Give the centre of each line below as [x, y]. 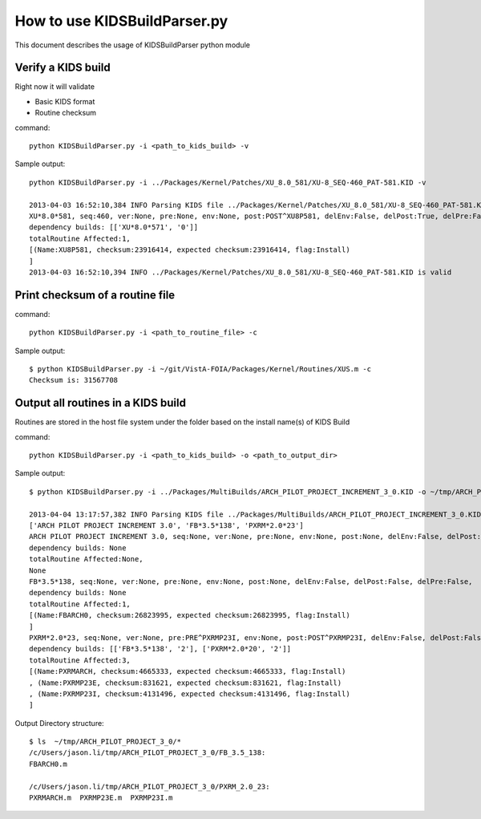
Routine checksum [65, 113]
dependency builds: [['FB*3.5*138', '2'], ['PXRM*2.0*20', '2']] [160, 649]
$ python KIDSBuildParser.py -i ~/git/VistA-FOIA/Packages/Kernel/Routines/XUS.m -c [200, 369]
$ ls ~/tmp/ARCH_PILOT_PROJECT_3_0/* [105, 742]
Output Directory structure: [59, 723]
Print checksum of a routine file [95, 295]
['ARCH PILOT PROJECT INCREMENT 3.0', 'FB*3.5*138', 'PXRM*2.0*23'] [166, 526]
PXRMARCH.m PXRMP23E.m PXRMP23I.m [101, 798]
